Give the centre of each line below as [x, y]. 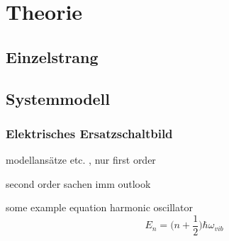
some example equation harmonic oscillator [99, 207]
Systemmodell [58, 98]
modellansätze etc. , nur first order [81, 160]
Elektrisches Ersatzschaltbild [89, 133]
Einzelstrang [52, 56]
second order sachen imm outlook [78, 183]
